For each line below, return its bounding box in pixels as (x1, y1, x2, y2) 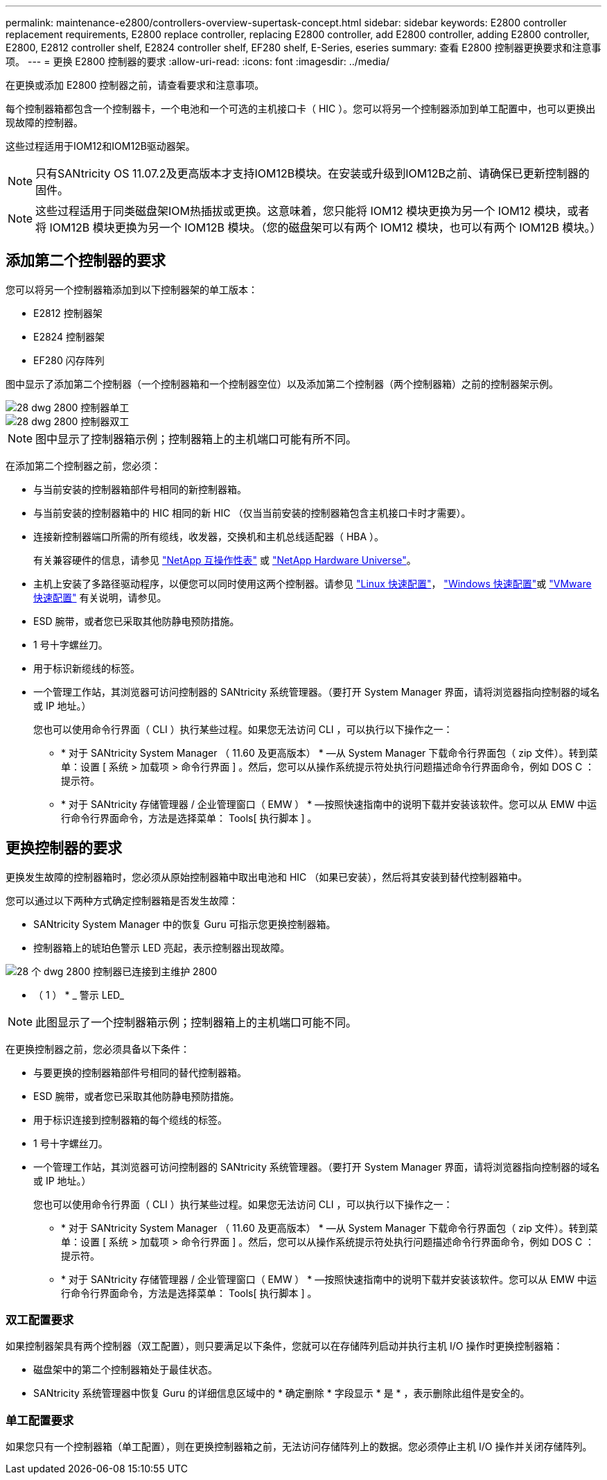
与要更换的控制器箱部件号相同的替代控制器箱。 (33, 1066, 247, 1078)
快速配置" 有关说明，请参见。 (33, 591, 167, 603)
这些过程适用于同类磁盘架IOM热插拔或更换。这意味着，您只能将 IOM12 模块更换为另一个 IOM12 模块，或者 (35, 204, 590, 218)
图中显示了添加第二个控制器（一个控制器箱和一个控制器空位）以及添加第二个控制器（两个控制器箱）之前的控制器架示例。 (6, 377, 558, 390)
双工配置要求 (6, 1313, 74, 1327)
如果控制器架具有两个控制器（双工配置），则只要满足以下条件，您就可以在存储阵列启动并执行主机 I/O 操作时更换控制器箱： (6, 1340, 563, 1352)
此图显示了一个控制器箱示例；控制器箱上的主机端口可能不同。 (35, 1015, 358, 1029)
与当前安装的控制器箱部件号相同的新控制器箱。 (33, 483, 247, 495)
